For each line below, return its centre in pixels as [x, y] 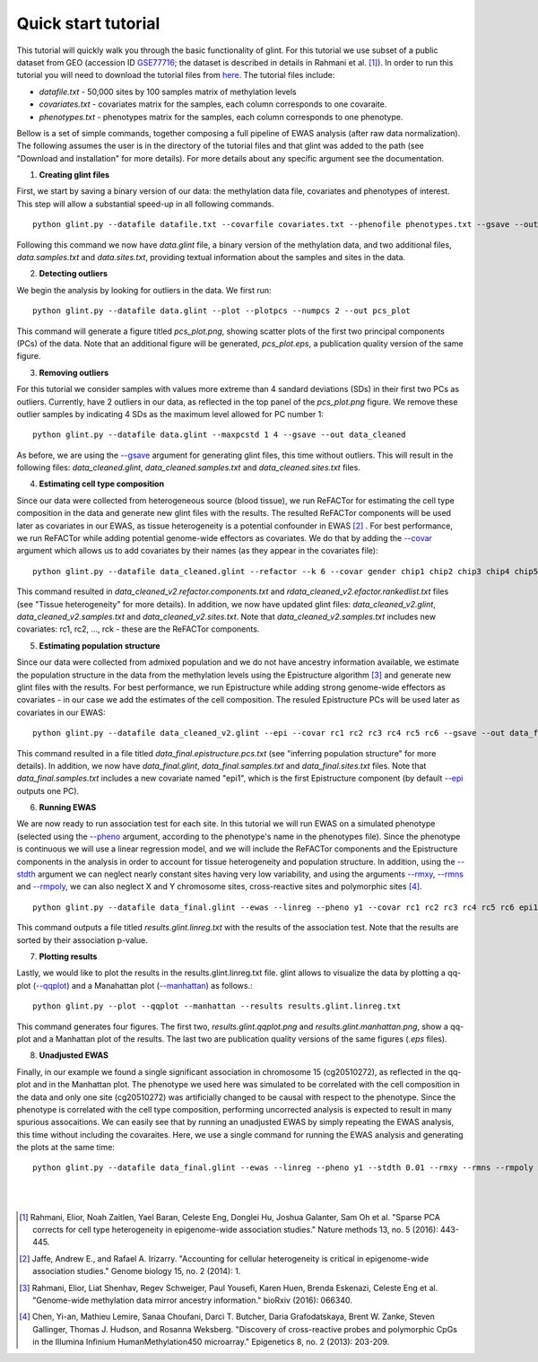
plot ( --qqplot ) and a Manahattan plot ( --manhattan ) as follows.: [134, 985]
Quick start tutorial [88, 23]
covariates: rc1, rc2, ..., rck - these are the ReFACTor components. [138, 629]
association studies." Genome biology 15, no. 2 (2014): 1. [137, 1271]
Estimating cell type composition [102, 484]
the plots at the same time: [66, 1148]
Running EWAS [68, 808]
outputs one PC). [48, 790]
